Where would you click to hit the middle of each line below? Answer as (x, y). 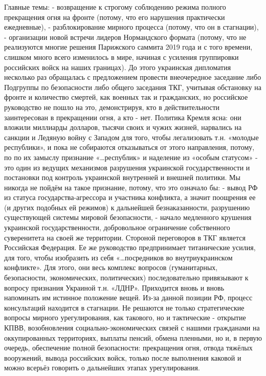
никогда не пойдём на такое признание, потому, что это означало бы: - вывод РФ (131, 187)
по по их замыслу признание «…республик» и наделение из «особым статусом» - (131, 157)
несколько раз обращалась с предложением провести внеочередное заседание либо (133, 77)
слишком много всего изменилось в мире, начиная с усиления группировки (121, 57)
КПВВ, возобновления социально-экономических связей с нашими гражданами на (132, 327)
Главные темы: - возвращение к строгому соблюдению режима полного (115, 7)
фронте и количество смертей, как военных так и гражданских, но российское (126, 97)
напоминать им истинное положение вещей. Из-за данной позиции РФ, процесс (128, 297)
